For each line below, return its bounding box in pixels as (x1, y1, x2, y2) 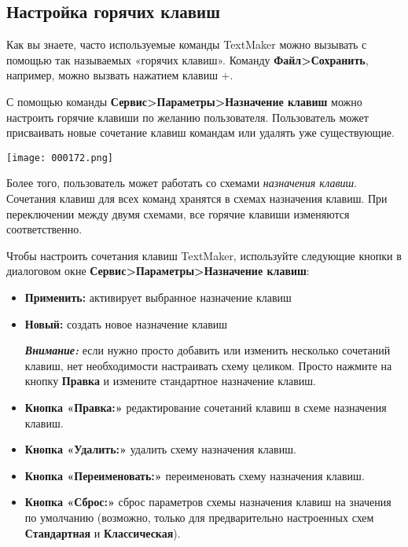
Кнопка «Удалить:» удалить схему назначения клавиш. (24, 441, 296, 457)
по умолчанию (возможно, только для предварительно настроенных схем (24, 508, 374, 525)
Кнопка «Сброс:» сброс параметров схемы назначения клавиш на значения (24, 494, 391, 510)
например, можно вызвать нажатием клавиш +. (6, 67, 233, 83)
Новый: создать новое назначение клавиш (24, 315, 228, 332)
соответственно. (6, 221, 83, 237)
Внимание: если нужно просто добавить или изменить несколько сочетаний (24, 342, 391, 358)
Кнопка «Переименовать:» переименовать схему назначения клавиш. (24, 467, 365, 483)
